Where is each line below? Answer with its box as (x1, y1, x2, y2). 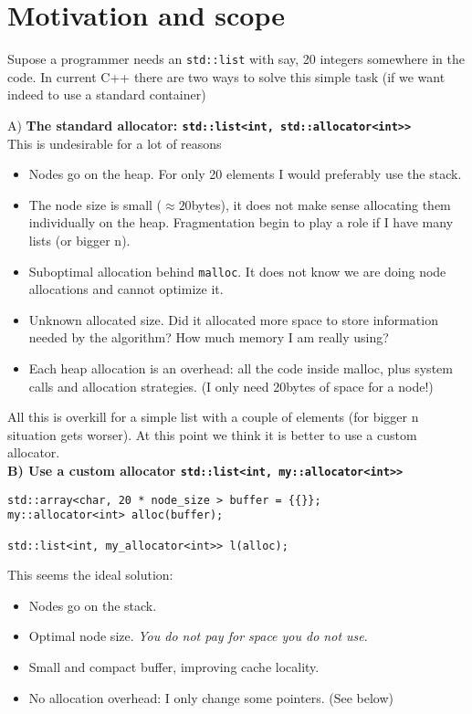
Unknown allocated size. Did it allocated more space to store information (28, 310, 438, 329)
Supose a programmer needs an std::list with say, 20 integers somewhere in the (7, 49, 465, 68)
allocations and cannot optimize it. (28, 279, 224, 299)
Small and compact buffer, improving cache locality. (28, 657, 320, 677)
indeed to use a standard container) (7, 85, 206, 104)
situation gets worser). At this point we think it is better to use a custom (7, 425, 417, 444)
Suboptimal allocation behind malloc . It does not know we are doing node (28, 261, 446, 280)
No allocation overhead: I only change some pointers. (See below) (28, 688, 394, 707)
